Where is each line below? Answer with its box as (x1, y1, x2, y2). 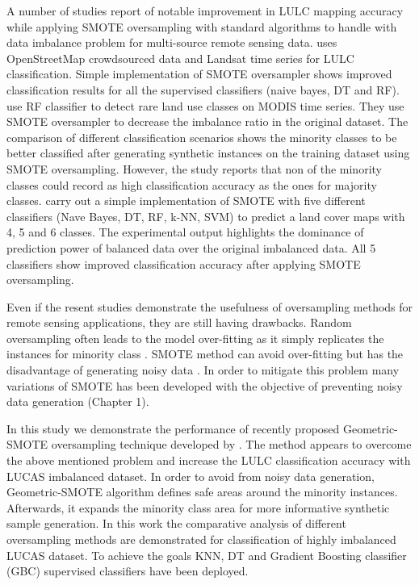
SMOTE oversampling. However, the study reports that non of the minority (6, 160, 382, 177)
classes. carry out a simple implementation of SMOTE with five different (6, 192, 366, 209)
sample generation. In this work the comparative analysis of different (6, 515, 346, 532)
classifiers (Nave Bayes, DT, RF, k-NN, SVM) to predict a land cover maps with (6, 207, 405, 224)
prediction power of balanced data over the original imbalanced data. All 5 (6, 239, 376, 256)
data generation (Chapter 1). (6, 393, 149, 410)
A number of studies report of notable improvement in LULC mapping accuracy (6, 2, 404, 19)
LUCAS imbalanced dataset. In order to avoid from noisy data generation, (6, 467, 375, 484)
